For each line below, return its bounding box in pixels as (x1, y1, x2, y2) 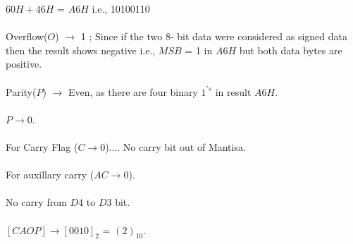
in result (215, 84, 252, 99)
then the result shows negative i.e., (6, 42, 156, 57)
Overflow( (6, 29, 48, 44)
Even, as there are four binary (68, 84, 198, 99)
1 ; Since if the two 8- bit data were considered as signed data (80, 29, 348, 44)
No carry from (6, 195, 67, 209)
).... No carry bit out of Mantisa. (105, 139, 246, 154)
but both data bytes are (239, 42, 342, 57)
